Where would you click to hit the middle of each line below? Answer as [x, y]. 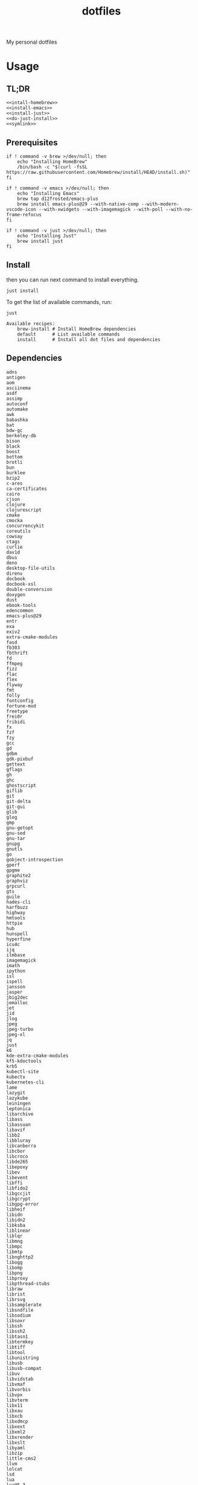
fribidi [16, 722]
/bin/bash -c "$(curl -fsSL [52, 167]
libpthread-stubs [28, 1283]
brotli [14, 462]
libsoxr [16, 1321]
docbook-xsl [21, 584]
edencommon [20, 610]
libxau [14, 1411]
